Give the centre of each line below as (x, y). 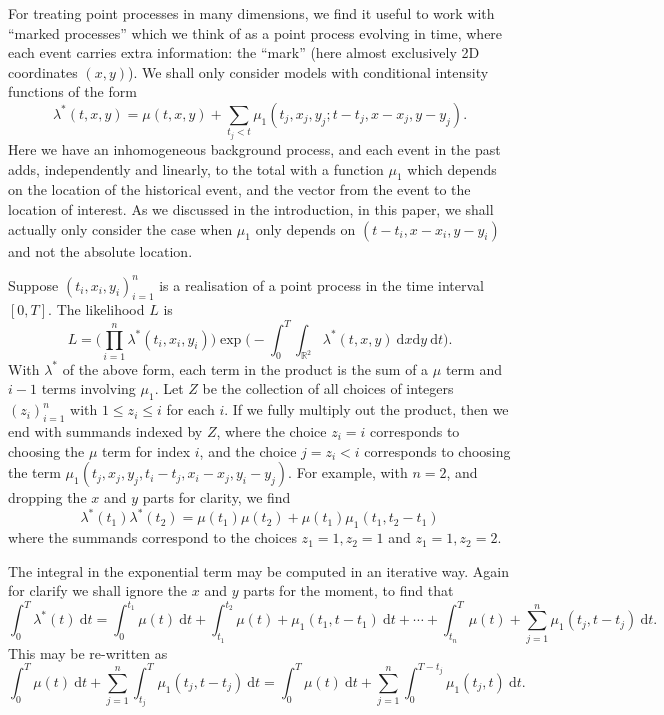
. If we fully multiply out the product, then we (366, 409)
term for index (146, 450)
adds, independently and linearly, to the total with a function (196, 168)
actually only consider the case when (120, 228)
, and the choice (248, 450)
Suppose (33, 284)
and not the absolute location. (100, 250)
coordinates (43, 71)
